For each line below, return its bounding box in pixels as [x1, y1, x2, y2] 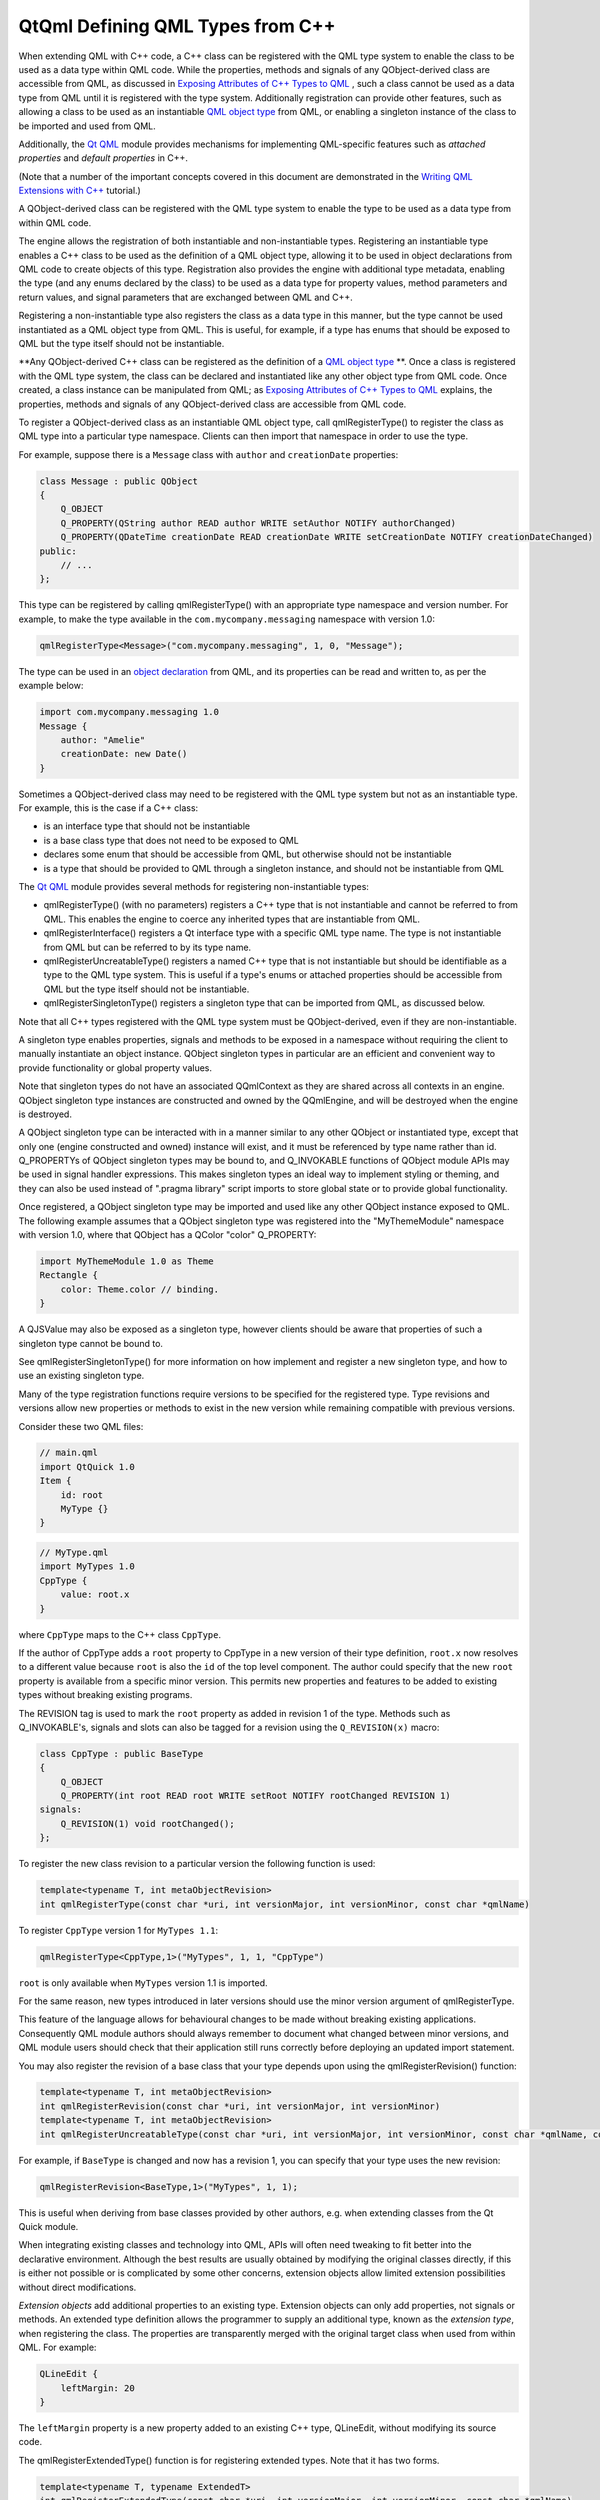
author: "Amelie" [60, 734, 146, 745]
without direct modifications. [18, 2281, 137, 2293]
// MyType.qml [39, 1547, 109, 1559]
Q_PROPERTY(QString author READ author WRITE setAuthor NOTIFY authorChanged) [60, 517, 457, 529]
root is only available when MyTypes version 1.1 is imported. [18, 1976, 268, 1989]
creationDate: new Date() [60, 748, 188, 760]
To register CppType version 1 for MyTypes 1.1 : [18, 1924, 219, 1936]
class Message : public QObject [39, 475, 199, 487]
